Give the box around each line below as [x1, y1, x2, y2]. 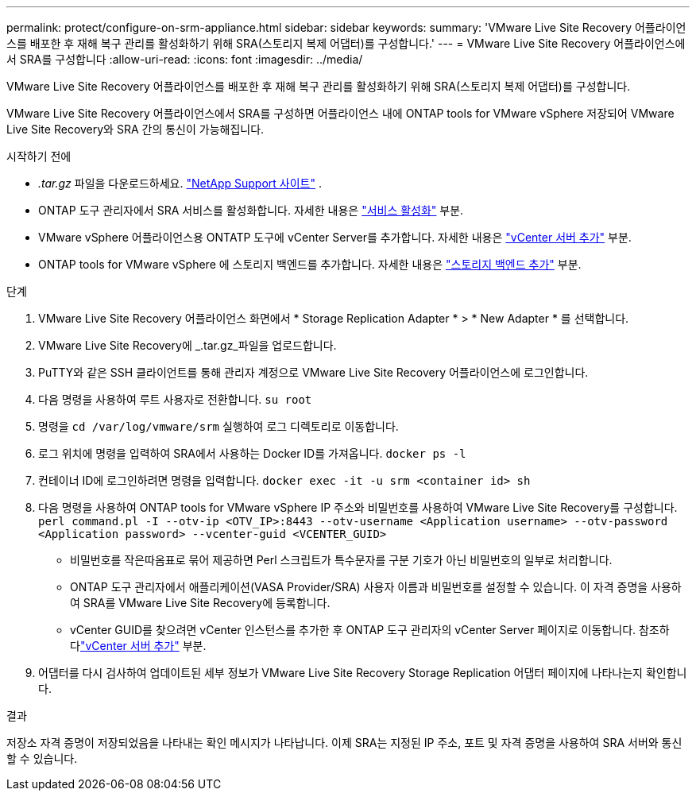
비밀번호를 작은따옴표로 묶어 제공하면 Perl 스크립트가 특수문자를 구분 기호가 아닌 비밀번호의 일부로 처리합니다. [70, 553, 613, 567]
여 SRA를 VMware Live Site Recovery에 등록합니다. [70, 596, 331, 609]
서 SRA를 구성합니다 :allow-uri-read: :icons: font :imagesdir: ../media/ [6, 52, 363, 66]
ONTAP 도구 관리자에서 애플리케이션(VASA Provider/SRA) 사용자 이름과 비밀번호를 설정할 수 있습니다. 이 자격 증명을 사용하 [70, 580, 682, 594]
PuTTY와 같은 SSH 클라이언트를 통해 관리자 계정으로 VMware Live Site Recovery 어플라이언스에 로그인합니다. [38, 366, 589, 379]
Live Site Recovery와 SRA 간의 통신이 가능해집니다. [6, 122, 265, 136]
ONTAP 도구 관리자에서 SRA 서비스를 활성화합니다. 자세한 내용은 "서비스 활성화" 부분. [38, 203, 464, 217]
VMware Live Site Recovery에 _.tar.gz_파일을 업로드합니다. [38, 339, 337, 352]
